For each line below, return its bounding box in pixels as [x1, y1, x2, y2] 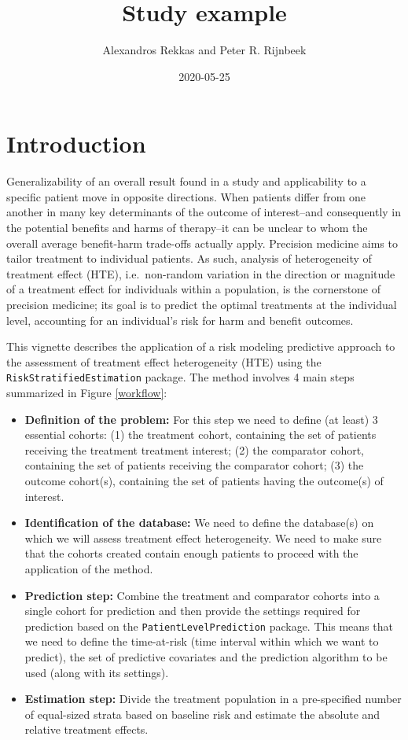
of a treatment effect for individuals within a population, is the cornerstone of [6, 281, 381, 297]
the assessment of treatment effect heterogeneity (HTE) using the [6, 353, 322, 370]
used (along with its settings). [24, 664, 169, 680]
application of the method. [24, 560, 153, 576]
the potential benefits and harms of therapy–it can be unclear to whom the [6, 219, 368, 236]
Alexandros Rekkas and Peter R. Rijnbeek [102, 42, 307, 58]
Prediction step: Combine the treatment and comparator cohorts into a [24, 587, 380, 603]
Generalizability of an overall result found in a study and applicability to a [6, 173, 366, 190]
